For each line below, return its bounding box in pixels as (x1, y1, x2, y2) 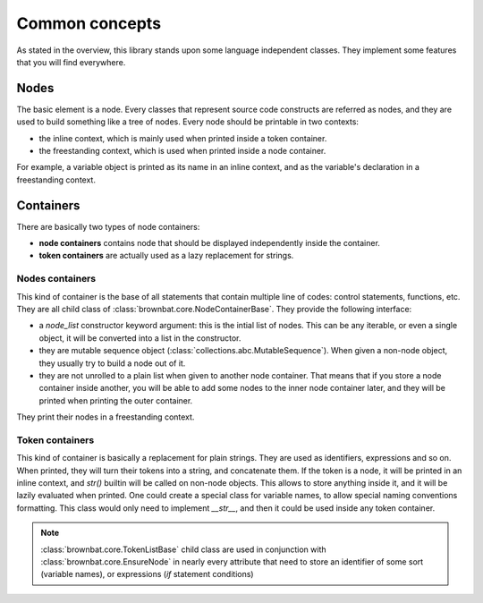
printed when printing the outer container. (38, 395, 193, 406)
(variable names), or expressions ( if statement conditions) (40, 569, 254, 580)
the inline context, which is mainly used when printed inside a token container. (38, 132, 327, 143)
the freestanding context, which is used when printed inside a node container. (38, 146, 326, 157)
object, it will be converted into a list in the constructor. (38, 332, 241, 344)
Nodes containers (16, 273, 97, 285)
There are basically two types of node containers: (16, 221, 200, 232)
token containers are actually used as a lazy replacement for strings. (38, 251, 294, 261)
